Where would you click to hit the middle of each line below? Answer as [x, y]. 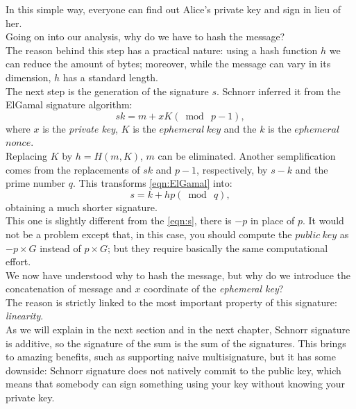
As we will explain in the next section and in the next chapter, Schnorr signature [178, 329]
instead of [60, 248]
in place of [272, 220]
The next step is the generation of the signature [107, 91]
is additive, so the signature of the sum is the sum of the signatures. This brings [176, 343]
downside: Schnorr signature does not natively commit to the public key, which [173, 370]
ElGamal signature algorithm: [69, 105]
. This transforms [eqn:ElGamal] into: [152, 183]
